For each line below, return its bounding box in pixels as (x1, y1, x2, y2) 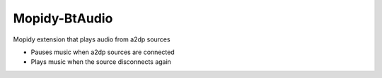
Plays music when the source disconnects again (30, 58, 171, 66)
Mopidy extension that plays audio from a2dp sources (13, 35, 170, 44)
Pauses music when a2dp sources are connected (30, 48, 175, 56)
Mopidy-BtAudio (13, 11, 113, 26)
